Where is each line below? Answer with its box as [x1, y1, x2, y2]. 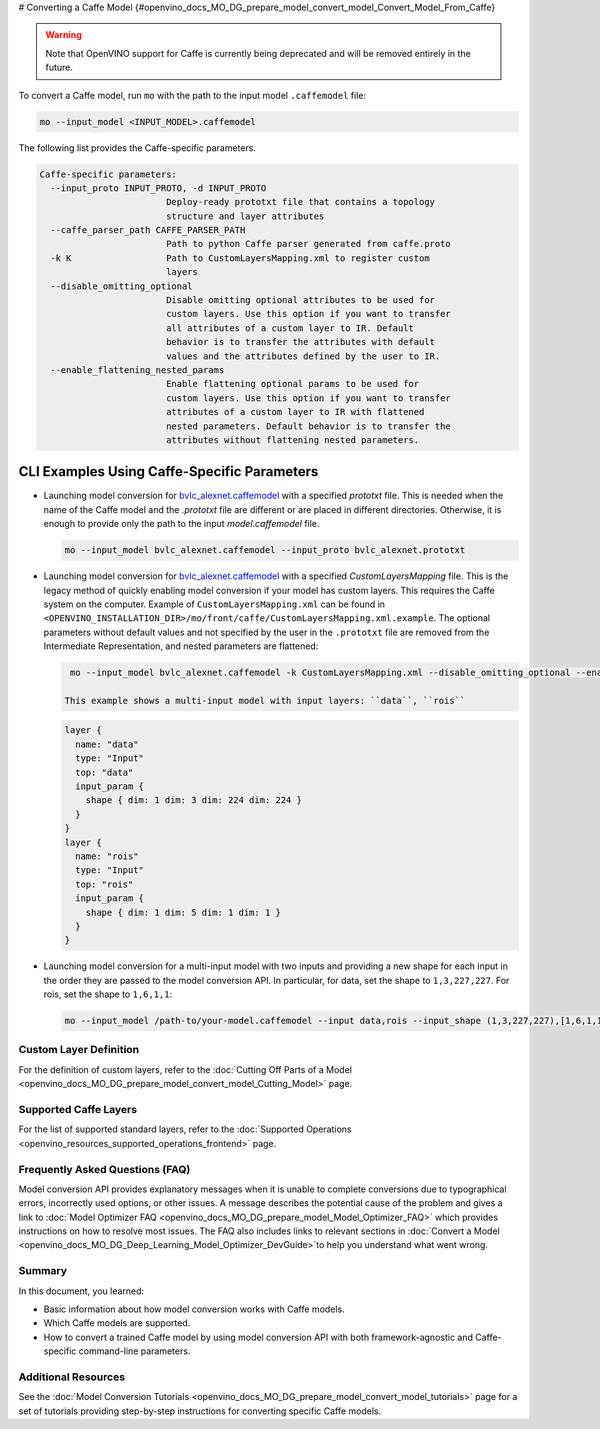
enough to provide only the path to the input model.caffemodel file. [43, 518, 320, 530]
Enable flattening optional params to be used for [165, 378, 420, 390]
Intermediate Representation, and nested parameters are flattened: [43, 640, 319, 652]
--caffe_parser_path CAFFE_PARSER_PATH [50, 225, 246, 236]
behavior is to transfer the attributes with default [165, 336, 435, 348]
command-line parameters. [78, 1345, 191, 1357]
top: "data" [75, 766, 134, 778]
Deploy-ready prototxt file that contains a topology [165, 196, 435, 208]
